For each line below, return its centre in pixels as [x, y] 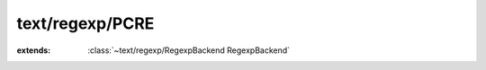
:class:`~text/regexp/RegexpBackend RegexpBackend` [189, 50]
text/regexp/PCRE [85, 23]
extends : [34, 50]
